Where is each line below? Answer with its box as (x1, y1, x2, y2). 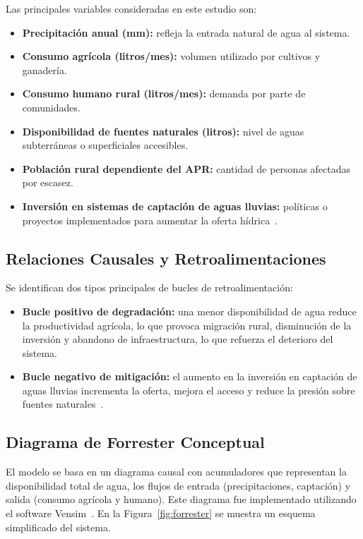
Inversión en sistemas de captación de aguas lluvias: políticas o (22, 198, 328, 213)
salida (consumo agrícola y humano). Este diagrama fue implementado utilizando (6, 492, 357, 507)
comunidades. (22, 99, 81, 114)
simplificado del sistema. (6, 519, 111, 534)
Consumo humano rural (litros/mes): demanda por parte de (22, 86, 306, 101)
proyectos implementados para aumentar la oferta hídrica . (22, 212, 278, 227)
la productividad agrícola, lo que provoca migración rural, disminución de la (22, 317, 352, 332)
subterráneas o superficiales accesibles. (22, 138, 189, 152)
